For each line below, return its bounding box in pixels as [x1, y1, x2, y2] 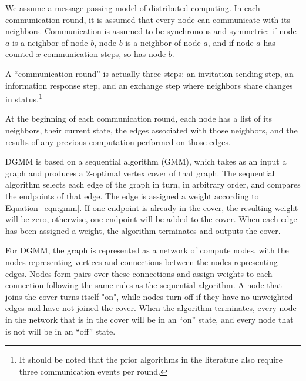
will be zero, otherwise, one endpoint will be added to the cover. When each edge [5, 213, 297, 225]
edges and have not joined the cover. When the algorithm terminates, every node [5, 302, 297, 314]
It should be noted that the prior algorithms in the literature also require [19, 353, 283, 366]
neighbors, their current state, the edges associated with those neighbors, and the [5, 124, 298, 136]
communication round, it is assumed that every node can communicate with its [5, 13, 290, 25]
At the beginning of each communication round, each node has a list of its [5, 112, 273, 125]
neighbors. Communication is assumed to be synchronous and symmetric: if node [5, 25, 297, 37]
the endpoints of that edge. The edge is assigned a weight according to [5, 189, 259, 202]
